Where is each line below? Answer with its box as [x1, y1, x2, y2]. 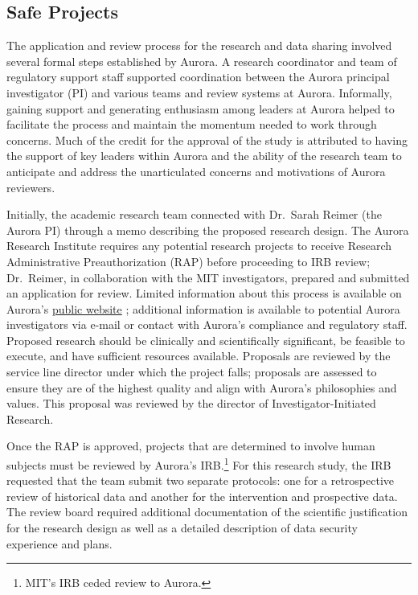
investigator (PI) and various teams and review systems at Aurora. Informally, [6, 84, 392, 101]
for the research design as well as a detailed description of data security [6, 519, 358, 536]
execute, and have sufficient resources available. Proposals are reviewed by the [6, 347, 391, 364]
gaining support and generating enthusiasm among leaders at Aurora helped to [6, 100, 395, 117]
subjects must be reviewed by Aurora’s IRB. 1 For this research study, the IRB [6, 454, 391, 473]
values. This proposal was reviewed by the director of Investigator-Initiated [6, 395, 376, 412]
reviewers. [6, 178, 55, 195]
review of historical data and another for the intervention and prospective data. [6, 487, 398, 504]
